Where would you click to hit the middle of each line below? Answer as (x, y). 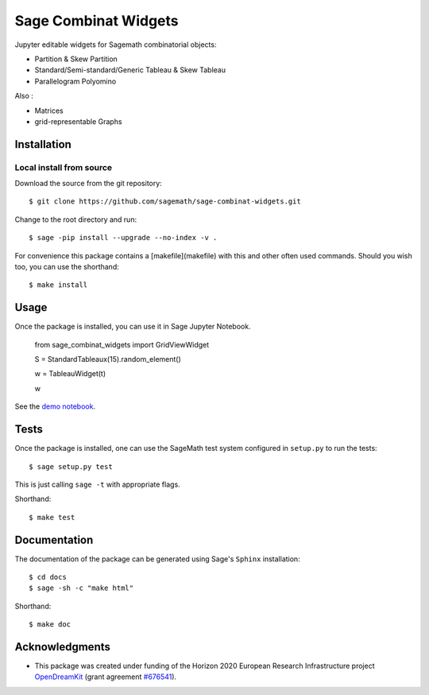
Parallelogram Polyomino (75, 81)
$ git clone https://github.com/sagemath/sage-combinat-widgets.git (165, 202)
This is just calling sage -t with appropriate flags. (97, 484)
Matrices (49, 111)
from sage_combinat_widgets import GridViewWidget (122, 344)
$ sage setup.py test (71, 466)
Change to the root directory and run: (76, 219)
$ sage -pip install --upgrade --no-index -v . (123, 238)
